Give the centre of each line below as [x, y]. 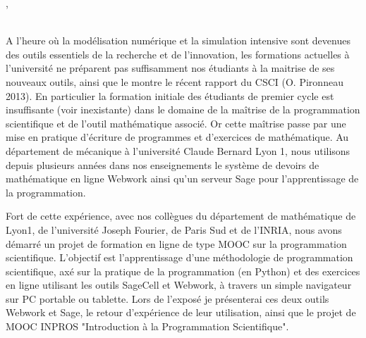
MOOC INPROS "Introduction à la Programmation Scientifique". [147, 326]
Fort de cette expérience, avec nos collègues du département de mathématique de [181, 216]
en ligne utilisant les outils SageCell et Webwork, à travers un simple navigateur [179, 285]
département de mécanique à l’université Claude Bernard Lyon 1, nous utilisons [178, 150]
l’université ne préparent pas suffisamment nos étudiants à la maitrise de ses [170, 68]
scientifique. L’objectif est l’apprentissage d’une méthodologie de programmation [179, 257]
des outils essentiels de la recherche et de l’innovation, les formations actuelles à [178, 54]
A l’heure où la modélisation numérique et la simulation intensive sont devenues [178, 40]
